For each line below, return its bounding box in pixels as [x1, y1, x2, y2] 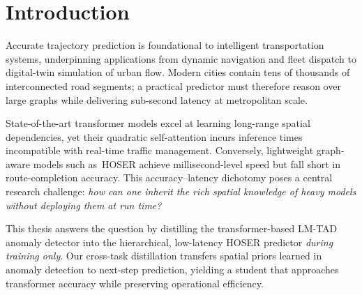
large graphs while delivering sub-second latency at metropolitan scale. [6, 92, 308, 107]
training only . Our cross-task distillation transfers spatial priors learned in [6, 248, 322, 263]
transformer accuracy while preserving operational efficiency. [6, 275, 264, 290]
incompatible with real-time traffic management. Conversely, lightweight [6, 143, 314, 158]
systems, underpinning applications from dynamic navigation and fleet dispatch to [6, 51, 356, 66]
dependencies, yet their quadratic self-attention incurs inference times [6, 129, 303, 144]
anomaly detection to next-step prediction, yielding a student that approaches [6, 262, 339, 277]
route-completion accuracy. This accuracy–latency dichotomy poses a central [6, 170, 333, 185]
